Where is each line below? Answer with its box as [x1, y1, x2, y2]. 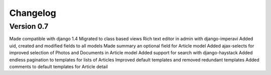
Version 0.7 [9, 22, 49, 31]
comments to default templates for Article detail [9, 64, 108, 70]
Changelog [9, 7, 56, 18]
